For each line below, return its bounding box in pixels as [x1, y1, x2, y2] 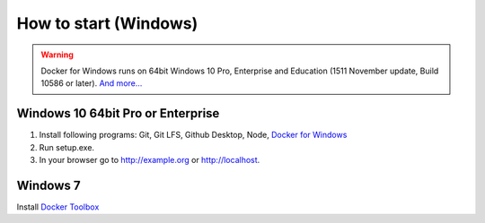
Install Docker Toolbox [16, 202, 100, 212]
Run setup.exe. [39, 142, 94, 152]
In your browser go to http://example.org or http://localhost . [39, 155, 260, 166]
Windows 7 [16, 177, 81, 193]
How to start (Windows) [16, 13, 198, 33]
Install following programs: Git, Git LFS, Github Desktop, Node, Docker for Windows [39, 130, 348, 141]
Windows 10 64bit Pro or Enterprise [16, 106, 220, 121]
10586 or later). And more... [40, 78, 143, 89]
